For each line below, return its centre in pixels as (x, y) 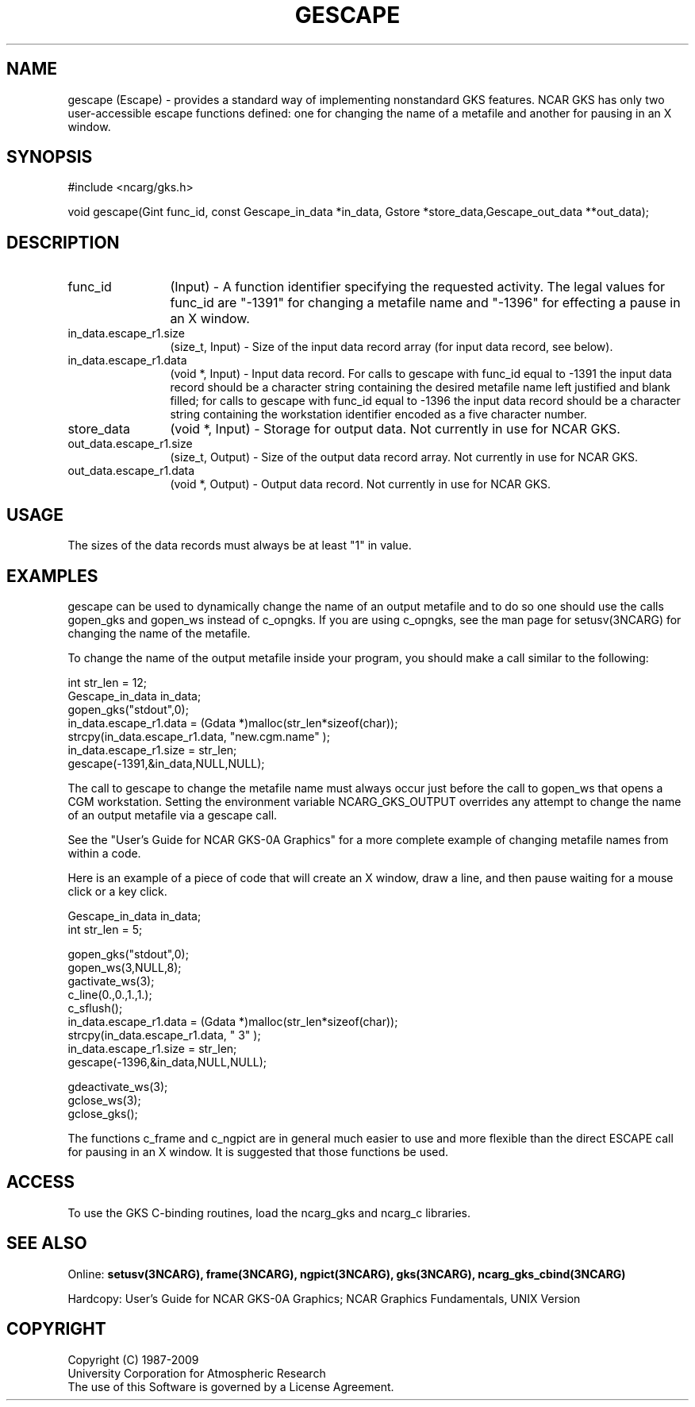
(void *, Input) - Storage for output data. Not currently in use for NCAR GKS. (395, 429)
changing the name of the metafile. (159, 633)
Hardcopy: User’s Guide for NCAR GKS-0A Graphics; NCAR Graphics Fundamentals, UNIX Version (324, 1298)
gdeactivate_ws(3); (118, 1086)
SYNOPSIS (50, 157)
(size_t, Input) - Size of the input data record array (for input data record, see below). (392, 347)
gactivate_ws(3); (111, 981)
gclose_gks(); (103, 1113)
